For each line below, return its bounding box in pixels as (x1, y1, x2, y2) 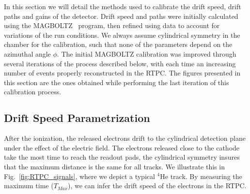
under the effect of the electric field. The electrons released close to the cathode (4, 142, 240, 152)
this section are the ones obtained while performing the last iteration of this (4, 77, 229, 87)
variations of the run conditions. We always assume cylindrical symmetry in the (4, 30, 240, 40)
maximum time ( (4, 180, 54, 191)
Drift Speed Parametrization (4, 110, 150, 125)
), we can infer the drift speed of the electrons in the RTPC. (67, 180, 247, 191)
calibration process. (4, 87, 62, 97)
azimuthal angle (4, 48, 51, 59)
